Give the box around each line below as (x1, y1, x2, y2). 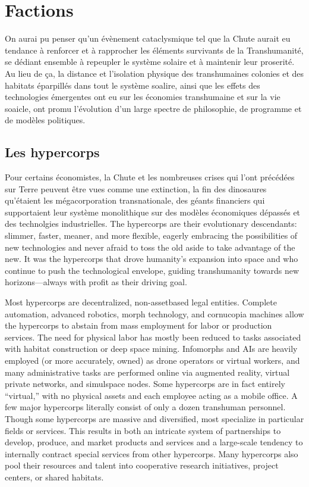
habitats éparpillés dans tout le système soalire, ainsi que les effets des (5, 79, 260, 91)
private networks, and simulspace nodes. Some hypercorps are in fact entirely (5, 377, 285, 390)
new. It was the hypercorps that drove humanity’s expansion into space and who (5, 252, 298, 265)
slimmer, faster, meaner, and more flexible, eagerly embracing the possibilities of (5, 229, 298, 242)
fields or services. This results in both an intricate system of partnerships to (5, 424, 281, 436)
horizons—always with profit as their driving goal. (5, 276, 187, 288)
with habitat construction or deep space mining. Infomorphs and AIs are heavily (5, 342, 298, 355)
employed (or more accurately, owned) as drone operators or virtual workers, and (5, 354, 300, 366)
